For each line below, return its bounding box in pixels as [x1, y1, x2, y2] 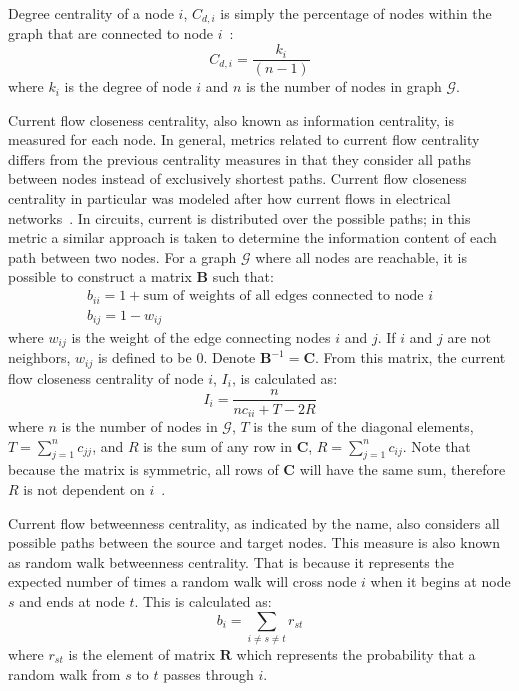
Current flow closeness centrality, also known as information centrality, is [8, 109, 454, 130]
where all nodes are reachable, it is [255, 246, 467, 267]
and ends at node [19, 590, 125, 611]
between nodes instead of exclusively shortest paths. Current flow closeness [8, 168, 467, 189]
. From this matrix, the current [315, 347, 506, 368]
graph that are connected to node [8, 23, 214, 44]
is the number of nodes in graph [245, 76, 442, 97]
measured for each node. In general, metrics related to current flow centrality [8, 129, 480, 150]
